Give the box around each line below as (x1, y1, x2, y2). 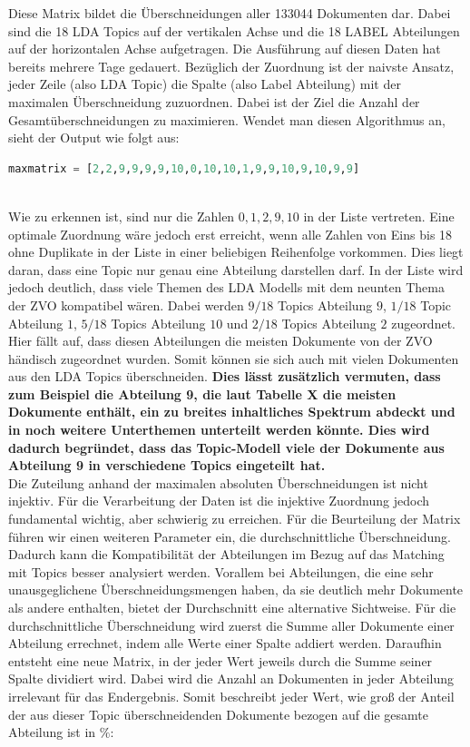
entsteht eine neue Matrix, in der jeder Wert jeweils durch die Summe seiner (8, 651, 433, 670)
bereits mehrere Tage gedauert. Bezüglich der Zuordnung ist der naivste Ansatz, (8, 56, 455, 75)
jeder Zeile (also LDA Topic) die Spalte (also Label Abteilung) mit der (8, 74, 401, 93)
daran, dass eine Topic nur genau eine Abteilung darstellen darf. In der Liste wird (8, 260, 464, 279)
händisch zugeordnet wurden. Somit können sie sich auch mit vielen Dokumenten (8, 349, 459, 368)
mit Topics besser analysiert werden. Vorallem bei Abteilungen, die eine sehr (8, 562, 434, 581)
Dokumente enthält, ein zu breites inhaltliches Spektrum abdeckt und (8, 402, 455, 421)
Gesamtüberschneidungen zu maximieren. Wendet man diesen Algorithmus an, (8, 110, 446, 129)
